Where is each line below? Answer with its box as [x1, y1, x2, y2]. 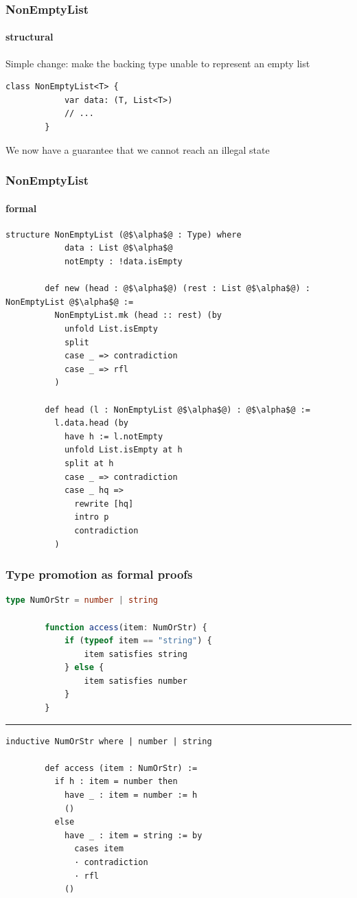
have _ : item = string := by [64, 830, 203, 840]
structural [5, 30, 54, 44]
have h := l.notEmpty [64, 431, 163, 441]
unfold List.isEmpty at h [64, 445, 183, 455]
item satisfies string [84, 649, 187, 659]
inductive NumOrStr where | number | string [5, 736, 212, 746]
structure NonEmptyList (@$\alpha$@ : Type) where [5, 229, 242, 240]
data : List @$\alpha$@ [64, 243, 173, 253]
